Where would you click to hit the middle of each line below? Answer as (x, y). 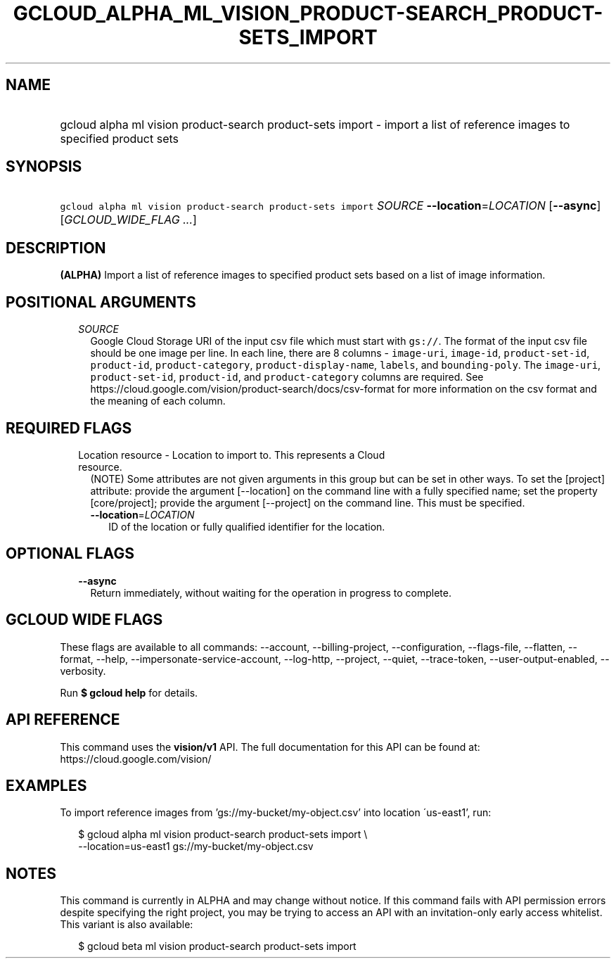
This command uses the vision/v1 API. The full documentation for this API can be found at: (270, 747)
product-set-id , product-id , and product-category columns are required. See (287, 377)
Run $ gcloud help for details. (129, 692)
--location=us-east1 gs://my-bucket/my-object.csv (196, 846)
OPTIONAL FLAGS (70, 554)
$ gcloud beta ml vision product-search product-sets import (217, 946)
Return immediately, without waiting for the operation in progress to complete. (271, 592)
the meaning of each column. (158, 401)
